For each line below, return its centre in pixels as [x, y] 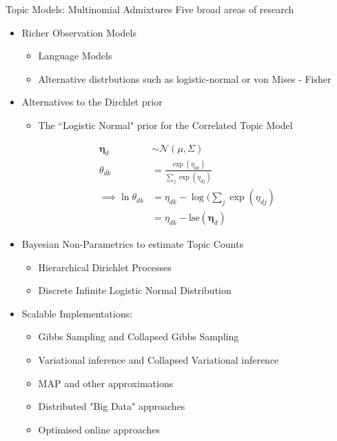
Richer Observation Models [79, 32]
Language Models [75, 56]
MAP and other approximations [106, 383]
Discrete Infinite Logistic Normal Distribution [135, 290]
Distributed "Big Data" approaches [112, 406]
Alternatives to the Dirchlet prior [92, 102]
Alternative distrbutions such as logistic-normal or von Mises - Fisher [185, 78]
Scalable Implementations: [77, 313]
